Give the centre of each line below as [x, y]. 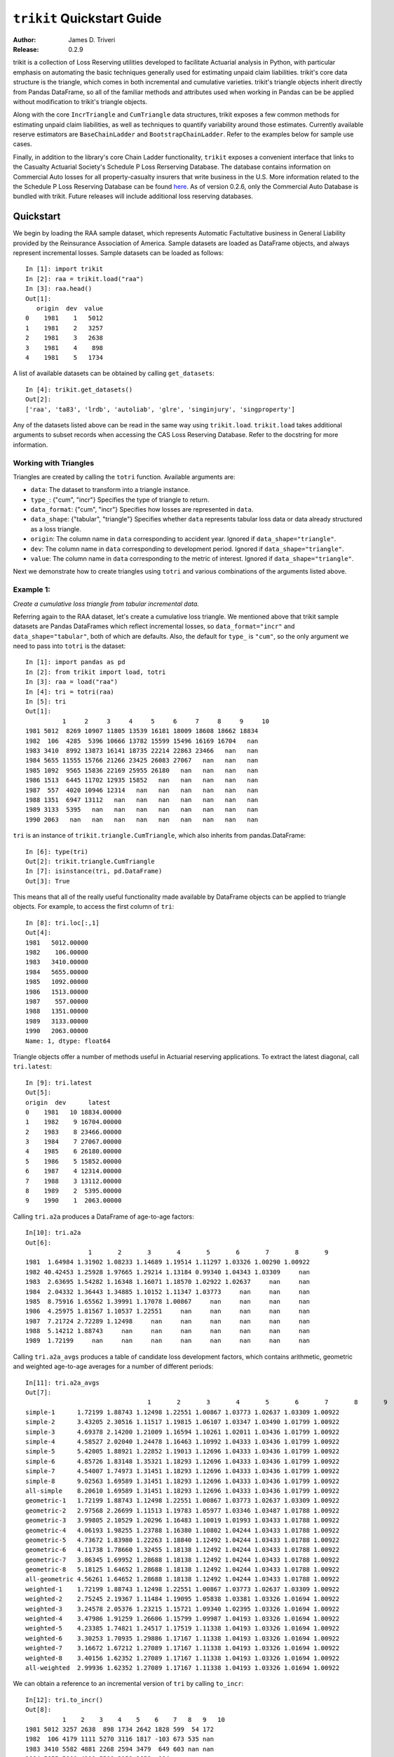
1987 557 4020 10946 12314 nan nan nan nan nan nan [142, 790]
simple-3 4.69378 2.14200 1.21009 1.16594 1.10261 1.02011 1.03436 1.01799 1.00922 [183, 1432]
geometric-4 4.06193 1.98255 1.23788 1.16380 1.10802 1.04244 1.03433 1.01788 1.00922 [183, 1530]
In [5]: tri [46, 702]
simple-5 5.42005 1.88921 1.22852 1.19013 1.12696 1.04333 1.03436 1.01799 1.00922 [183, 1452]
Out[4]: [39, 933]
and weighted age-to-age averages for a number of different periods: [113, 1366]
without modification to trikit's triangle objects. [80, 101]
